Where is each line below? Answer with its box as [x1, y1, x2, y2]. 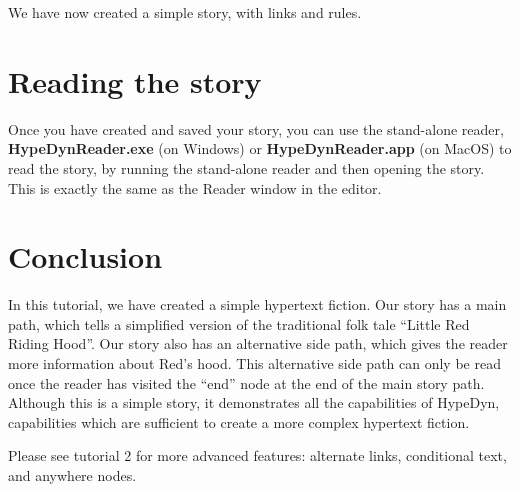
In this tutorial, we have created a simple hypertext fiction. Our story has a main [8, 294, 507, 315]
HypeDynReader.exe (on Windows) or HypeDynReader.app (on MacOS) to [8, 138, 512, 159]
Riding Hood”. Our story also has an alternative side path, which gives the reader [8, 333, 508, 354]
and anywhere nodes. [8, 464, 137, 485]
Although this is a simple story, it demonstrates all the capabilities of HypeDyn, [8, 392, 500, 413]
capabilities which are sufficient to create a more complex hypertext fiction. [8, 411, 470, 432]
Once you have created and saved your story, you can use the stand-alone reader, [8, 118, 504, 139]
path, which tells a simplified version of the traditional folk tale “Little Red [8, 313, 470, 334]
